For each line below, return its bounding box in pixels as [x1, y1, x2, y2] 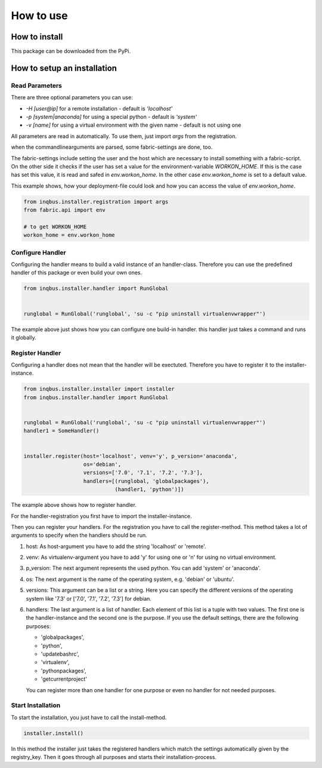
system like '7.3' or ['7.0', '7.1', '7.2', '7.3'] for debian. [26, 595, 152, 602]
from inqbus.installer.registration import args [23, 198, 169, 205]
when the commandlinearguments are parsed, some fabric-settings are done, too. [11, 143, 213, 151]
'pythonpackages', [41, 667, 86, 674]
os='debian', [83, 461, 122, 467]
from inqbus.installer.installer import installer [23, 385, 175, 393]
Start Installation [11, 701, 61, 709]
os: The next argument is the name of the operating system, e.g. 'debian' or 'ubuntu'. [26, 576, 235, 583]
